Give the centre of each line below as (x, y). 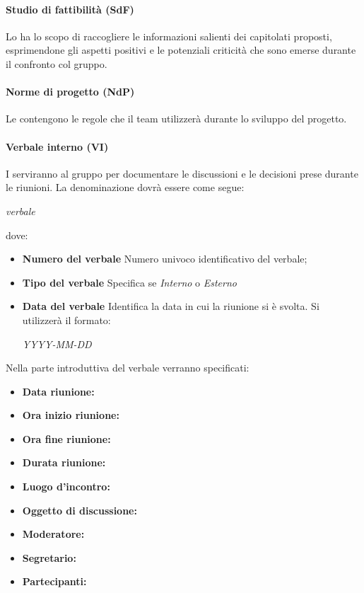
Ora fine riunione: (66, 438)
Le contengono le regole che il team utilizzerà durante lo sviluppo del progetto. (176, 119)
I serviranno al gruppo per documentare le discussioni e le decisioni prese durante (182, 173)
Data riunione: (58, 391)
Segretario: (49, 557)
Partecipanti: (54, 581)
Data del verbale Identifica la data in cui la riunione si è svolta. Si (171, 306)
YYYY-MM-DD (57, 344)
